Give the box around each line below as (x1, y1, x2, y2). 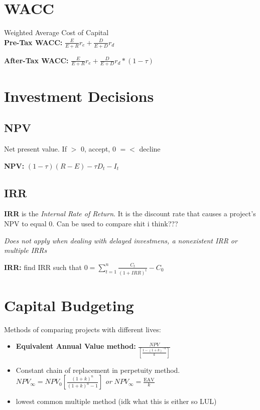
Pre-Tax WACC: (4, 37, 63, 47)
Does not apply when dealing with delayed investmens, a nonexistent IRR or (4, 235, 237, 245)
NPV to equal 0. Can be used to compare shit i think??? (4, 218, 178, 228)
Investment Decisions (4, 85, 154, 106)
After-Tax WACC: (4, 55, 69, 65)
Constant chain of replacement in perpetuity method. (16, 364, 180, 375)
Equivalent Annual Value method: (16, 341, 136, 351)
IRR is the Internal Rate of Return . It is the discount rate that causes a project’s (4, 208, 256, 219)
